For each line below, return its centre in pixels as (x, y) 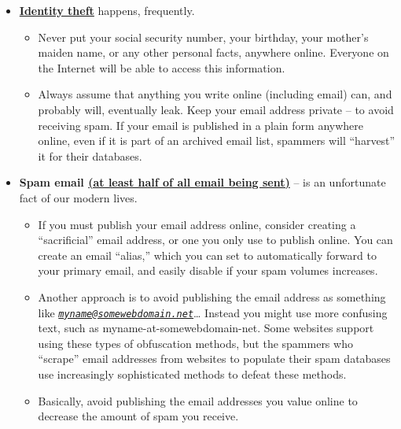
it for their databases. (90, 155)
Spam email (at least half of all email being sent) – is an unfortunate (202, 182)
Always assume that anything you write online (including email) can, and (215, 94)
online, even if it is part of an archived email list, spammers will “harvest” (217, 141)
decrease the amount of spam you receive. (138, 416)
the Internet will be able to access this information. (162, 67)
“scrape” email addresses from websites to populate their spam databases (214, 359)
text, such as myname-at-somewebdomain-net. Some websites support (206, 328)
